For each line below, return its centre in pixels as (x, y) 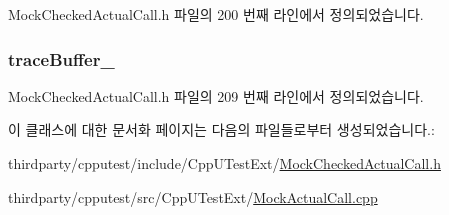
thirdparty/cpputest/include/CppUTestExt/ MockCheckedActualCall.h (224, 163)
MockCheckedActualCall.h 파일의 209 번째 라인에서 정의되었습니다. (216, 95)
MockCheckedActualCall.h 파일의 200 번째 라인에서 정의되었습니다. (216, 14)
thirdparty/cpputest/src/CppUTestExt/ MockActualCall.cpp (193, 196)
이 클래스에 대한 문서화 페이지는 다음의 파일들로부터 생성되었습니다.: (221, 129)
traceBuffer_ (61, 58)
